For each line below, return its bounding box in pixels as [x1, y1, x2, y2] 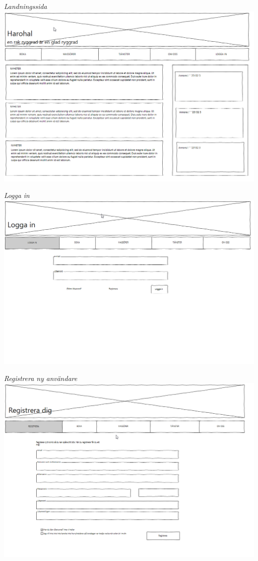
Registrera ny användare [4, 373, 77, 383]
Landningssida [4, 1, 47, 11]
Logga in [4, 190, 30, 200]
